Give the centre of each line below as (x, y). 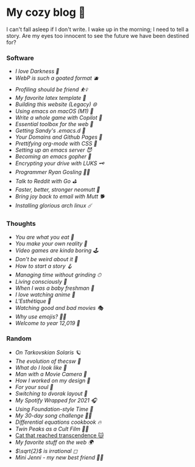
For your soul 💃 (34, 387)
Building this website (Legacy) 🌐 (56, 104)
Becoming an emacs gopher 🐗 (53, 156)
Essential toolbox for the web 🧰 (54, 124)
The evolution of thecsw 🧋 (48, 361)
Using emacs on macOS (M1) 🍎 (54, 111)
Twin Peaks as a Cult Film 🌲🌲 (52, 429)
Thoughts (21, 223)
